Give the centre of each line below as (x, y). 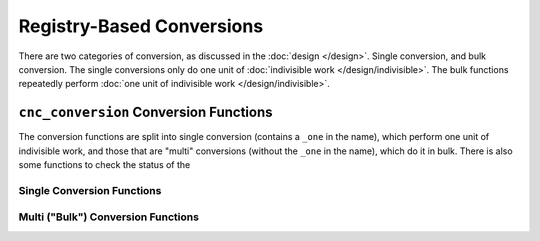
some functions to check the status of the (104, 165)
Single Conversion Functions (90, 190)
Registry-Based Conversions (141, 26)
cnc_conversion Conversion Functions (145, 112)
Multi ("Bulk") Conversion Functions (109, 217)
